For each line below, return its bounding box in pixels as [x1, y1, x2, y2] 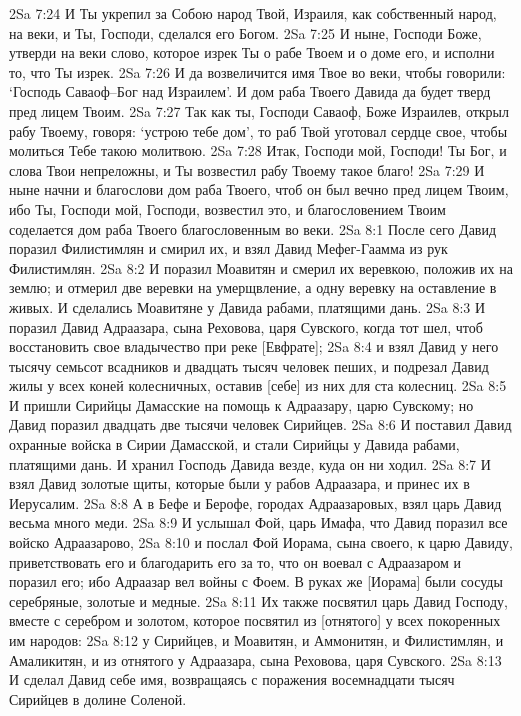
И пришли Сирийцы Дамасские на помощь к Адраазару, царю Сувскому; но [9, 394, 474, 415]
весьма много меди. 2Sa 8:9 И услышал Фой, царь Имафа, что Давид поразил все [9, 512, 508, 533]
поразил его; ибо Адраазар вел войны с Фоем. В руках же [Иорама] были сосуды [9, 571, 503, 592]
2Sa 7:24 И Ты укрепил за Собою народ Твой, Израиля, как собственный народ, [9, 3, 497, 23]
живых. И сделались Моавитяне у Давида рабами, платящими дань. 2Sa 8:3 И [9, 296, 486, 317]
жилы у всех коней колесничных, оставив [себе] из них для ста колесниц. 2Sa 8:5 [9, 375, 507, 396]
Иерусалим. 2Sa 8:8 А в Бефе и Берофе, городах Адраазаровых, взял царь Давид [9, 492, 502, 513]
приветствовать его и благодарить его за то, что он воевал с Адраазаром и [9, 551, 461, 572]
